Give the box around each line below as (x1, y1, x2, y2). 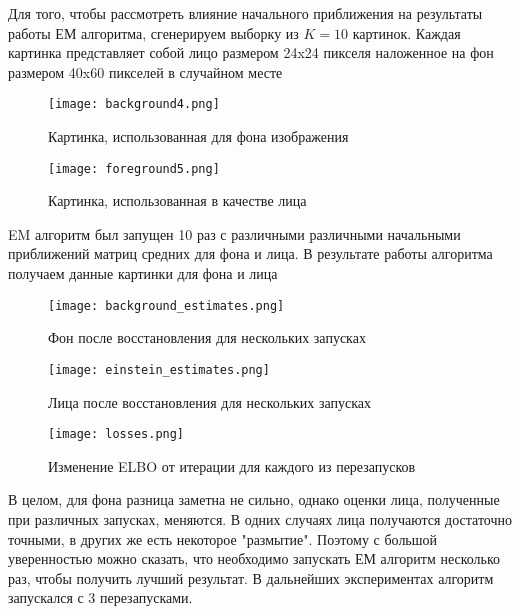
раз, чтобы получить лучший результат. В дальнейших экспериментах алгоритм (8, 567, 494, 588)
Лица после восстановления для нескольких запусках (48, 391, 372, 412)
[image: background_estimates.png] (48, 298, 285, 313)
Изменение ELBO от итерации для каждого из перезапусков (48, 455, 416, 476)
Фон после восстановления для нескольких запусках (48, 327, 366, 348)
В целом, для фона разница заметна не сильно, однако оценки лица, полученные (8, 489, 500, 510)
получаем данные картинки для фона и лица (8, 263, 278, 284)
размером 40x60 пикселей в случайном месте (8, 61, 283, 82)
